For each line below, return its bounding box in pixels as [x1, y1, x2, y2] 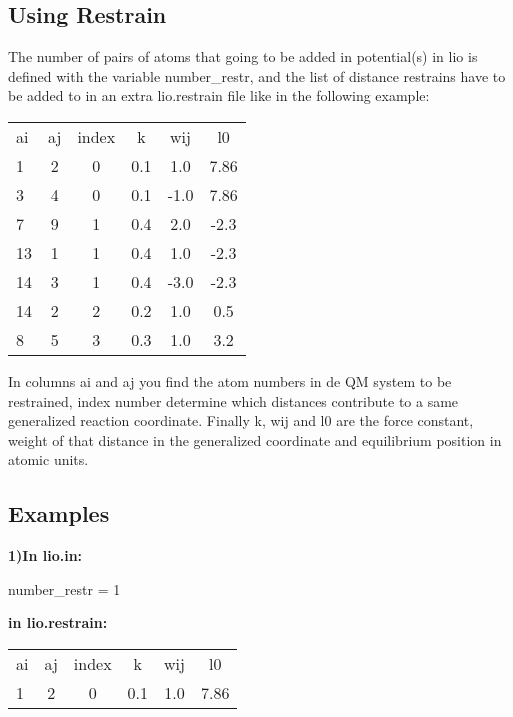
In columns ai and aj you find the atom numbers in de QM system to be [8, 370, 452, 391]
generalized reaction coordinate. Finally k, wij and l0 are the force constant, [8, 410, 474, 431]
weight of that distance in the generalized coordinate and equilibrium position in [8, 429, 502, 450]
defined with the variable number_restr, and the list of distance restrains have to [8, 65, 506, 86]
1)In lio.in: [8, 545, 83, 566]
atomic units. [8, 449, 89, 470]
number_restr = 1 [8, 578, 121, 599]
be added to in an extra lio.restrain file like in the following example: [8, 85, 430, 106]
